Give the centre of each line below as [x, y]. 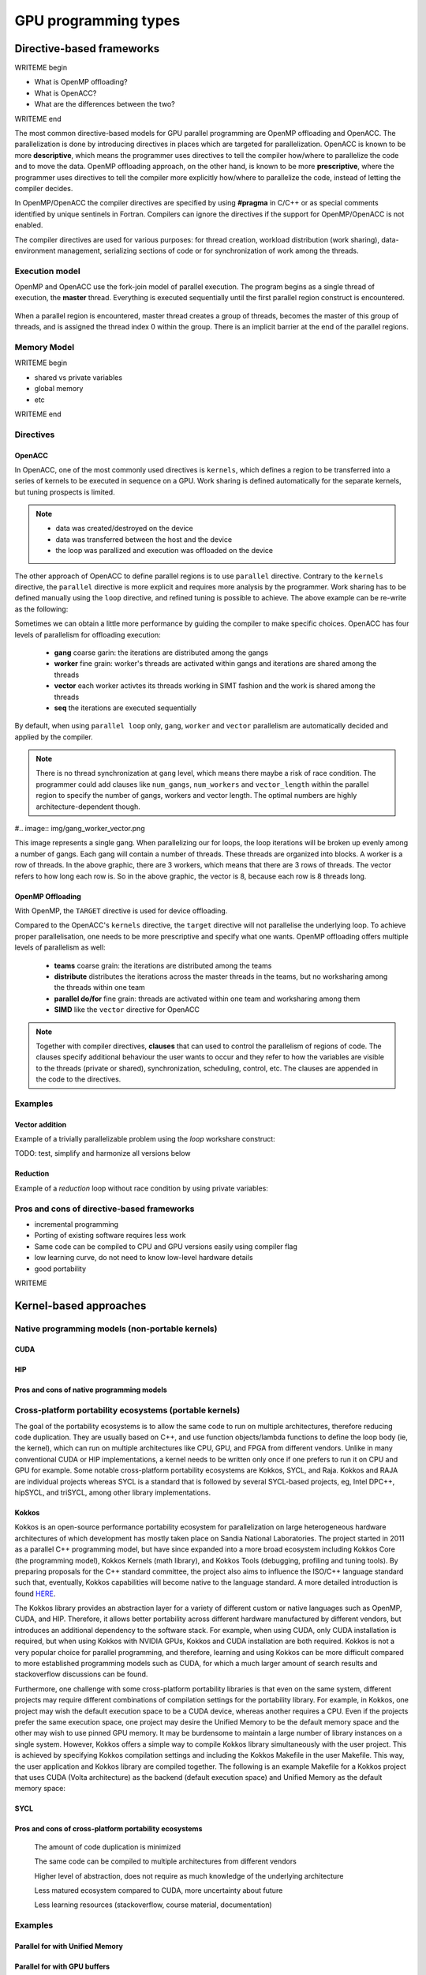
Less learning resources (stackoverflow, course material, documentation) [153, 1905]
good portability [60, 1269]
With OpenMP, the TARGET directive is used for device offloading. [121, 911]
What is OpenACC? [65, 93]
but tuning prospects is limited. [65, 492]
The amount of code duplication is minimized [108, 1847]
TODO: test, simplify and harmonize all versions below [103, 1153]
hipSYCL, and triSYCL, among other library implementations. [113, 1492]
